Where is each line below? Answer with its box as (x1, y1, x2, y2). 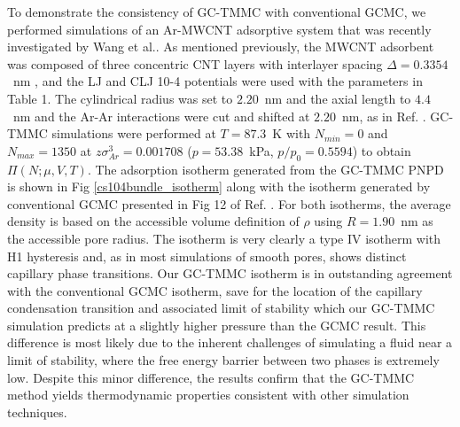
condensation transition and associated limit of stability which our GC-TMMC (7, 299, 435, 317)
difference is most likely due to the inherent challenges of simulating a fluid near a (7, 333, 453, 352)
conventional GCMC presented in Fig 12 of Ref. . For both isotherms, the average (7, 194, 451, 213)
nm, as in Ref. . (341, 106, 426, 125)
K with (272, 124, 311, 143)
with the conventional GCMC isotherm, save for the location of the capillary (7, 281, 423, 299)
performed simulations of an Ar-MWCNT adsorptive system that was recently (7, 19, 432, 38)
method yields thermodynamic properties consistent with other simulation (7, 385, 409, 404)
